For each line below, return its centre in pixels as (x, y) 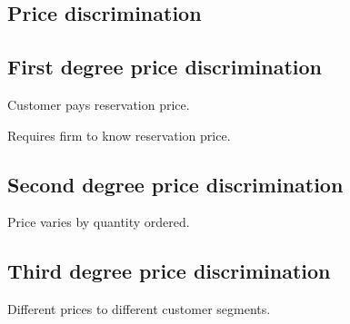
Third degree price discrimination (169, 271)
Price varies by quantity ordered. (99, 222)
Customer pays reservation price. (99, 104)
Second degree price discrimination (175, 184)
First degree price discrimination (165, 67)
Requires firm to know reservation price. (119, 135)
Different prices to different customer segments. (139, 309)
